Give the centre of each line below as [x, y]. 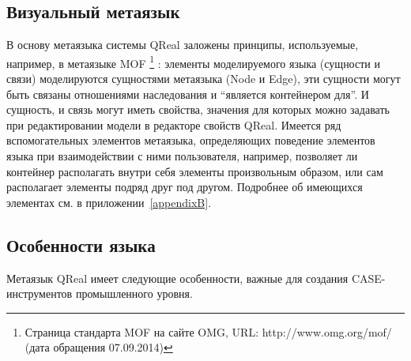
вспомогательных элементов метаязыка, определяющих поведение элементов [191, 140]
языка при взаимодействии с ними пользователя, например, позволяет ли [182, 156]
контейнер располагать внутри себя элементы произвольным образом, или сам [195, 171]
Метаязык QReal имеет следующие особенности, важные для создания [177, 278]
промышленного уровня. [134, 293]
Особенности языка [81, 244]
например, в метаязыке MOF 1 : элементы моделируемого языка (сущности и [193, 62]
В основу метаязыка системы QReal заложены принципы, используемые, [183, 45]
